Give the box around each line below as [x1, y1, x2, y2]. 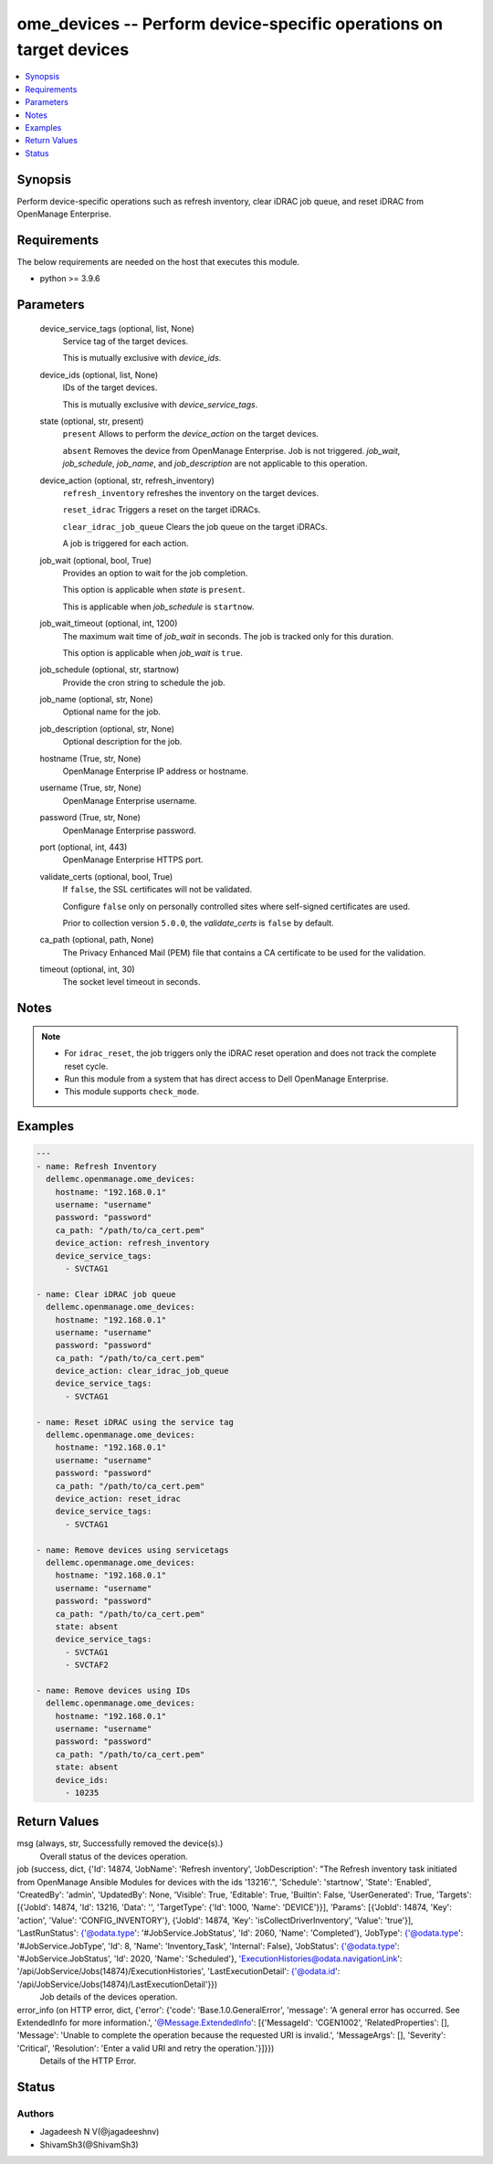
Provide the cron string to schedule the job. [62, 677, 226, 688]
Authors [16, 2106, 55, 2119]
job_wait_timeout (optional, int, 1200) [39, 618, 178, 629]
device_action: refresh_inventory [55, 1238, 210, 1249]
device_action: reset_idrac [55, 1494, 182, 1504]
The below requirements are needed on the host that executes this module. [16, 256, 300, 267]
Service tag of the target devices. [62, 336, 189, 347]
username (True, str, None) [39, 782, 142, 794]
